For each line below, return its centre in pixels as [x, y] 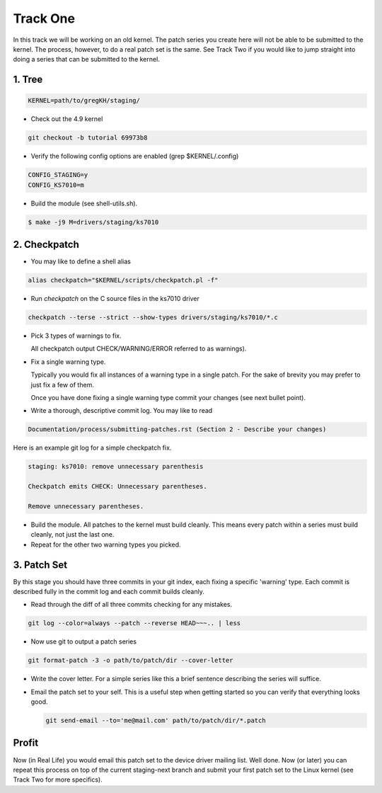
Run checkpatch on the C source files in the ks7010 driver [115, 299]
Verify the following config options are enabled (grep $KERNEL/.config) [135, 156]
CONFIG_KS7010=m [56, 185]
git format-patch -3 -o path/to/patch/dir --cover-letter [131, 661]
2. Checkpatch [46, 245]
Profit [26, 743]
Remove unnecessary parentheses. [86, 506]
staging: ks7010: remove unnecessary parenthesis [116, 467]
